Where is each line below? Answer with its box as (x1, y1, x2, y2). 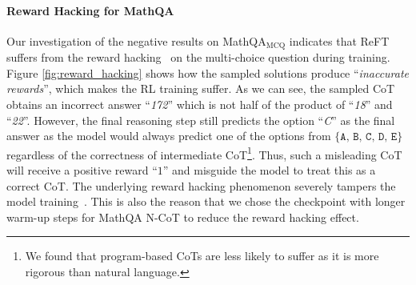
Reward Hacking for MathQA (6, 2, 174, 18)
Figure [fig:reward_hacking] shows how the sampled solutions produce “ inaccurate (6, 64, 410, 81)
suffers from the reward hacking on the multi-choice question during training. (6, 49, 390, 66)
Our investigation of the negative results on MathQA (6, 32, 266, 49)
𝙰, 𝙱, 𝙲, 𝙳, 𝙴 (340, 131, 398, 143)
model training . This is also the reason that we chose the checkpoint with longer (6, 193, 406, 210)
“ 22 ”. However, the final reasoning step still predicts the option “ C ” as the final (6, 111, 395, 128)
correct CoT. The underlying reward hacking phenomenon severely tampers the (6, 177, 396, 194)
